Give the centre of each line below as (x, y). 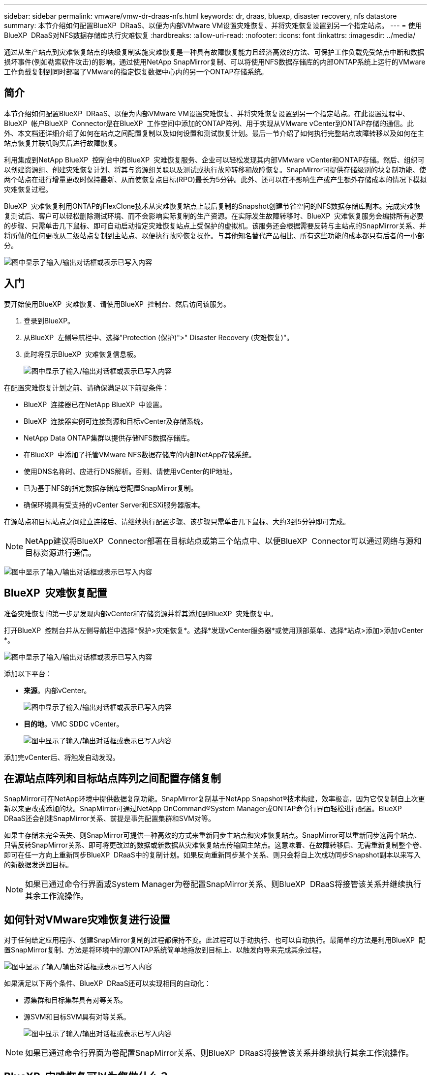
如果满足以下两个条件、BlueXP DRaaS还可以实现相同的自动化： (108, 983)
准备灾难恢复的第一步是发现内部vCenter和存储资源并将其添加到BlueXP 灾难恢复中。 (141, 613)
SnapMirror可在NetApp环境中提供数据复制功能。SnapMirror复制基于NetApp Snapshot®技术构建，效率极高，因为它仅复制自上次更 (215, 799)
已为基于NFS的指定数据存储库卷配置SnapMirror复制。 (111, 488)
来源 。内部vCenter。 (57, 690)
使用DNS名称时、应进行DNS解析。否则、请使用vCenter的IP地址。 (130, 471)
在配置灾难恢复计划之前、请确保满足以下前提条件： (87, 387)
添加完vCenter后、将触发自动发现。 (62, 757)
